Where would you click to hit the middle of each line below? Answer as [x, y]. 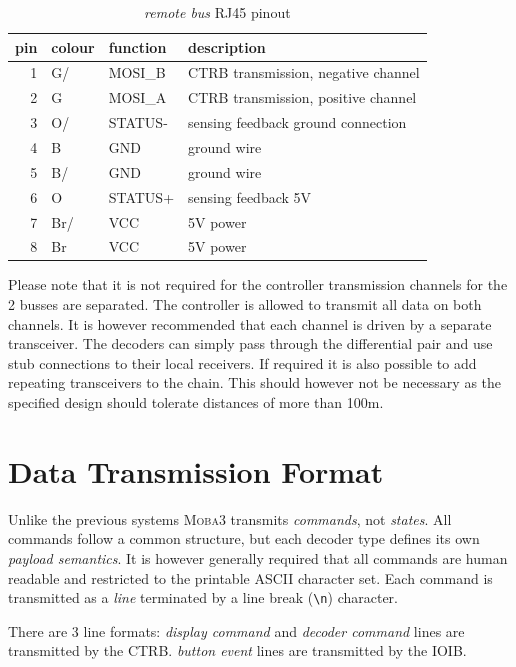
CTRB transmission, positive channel [302, 97]
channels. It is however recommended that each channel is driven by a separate [250, 323]
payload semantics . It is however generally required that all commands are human [258, 557]
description [227, 46]
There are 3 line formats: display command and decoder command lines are [236, 630]
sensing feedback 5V [250, 196]
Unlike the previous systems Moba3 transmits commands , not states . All [230, 518]
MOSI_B [137, 72]
